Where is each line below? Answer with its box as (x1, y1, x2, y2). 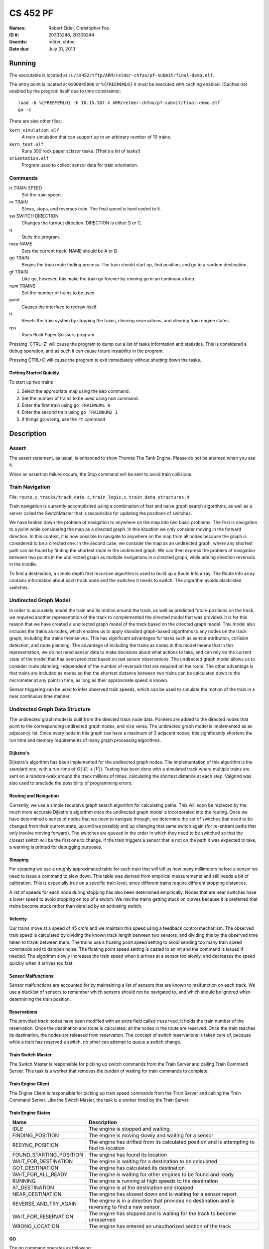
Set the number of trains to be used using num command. (21, 395, 139, 401)
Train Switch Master (9, 1052, 52, 1058)
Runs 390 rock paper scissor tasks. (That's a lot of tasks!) (21, 148, 140, 154)
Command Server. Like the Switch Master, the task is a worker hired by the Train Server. (9, 1097, 190, 1103)
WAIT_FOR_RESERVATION (12, 1213, 74, 1220)
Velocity (9, 916, 27, 922)
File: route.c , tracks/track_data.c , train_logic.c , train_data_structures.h (9, 494, 189, 500)
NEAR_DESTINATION (12, 1191, 62, 1198)
